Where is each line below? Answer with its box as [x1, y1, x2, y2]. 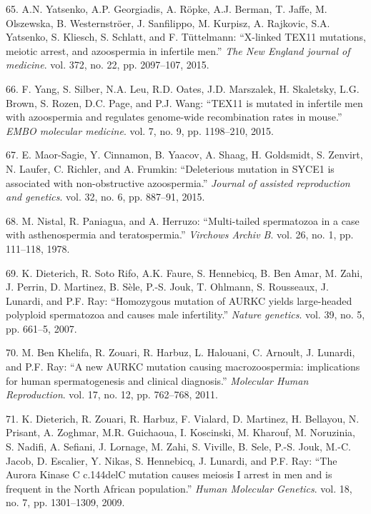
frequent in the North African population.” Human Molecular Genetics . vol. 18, [6, 480, 352, 495]
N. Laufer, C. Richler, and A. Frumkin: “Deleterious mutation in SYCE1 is [6, 161, 335, 176]
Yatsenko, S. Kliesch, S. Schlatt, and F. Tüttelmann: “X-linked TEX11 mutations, [6, 29, 366, 44]
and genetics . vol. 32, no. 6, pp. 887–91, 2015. [6, 189, 205, 204]
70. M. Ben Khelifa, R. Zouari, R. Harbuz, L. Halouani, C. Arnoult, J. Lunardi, [6, 345, 355, 360]
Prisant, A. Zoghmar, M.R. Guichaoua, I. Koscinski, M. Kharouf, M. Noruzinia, [6, 425, 356, 440]
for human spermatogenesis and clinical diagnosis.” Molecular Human [6, 373, 309, 388]
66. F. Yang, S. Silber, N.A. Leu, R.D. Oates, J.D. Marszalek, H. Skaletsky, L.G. [6, 81, 360, 96]
